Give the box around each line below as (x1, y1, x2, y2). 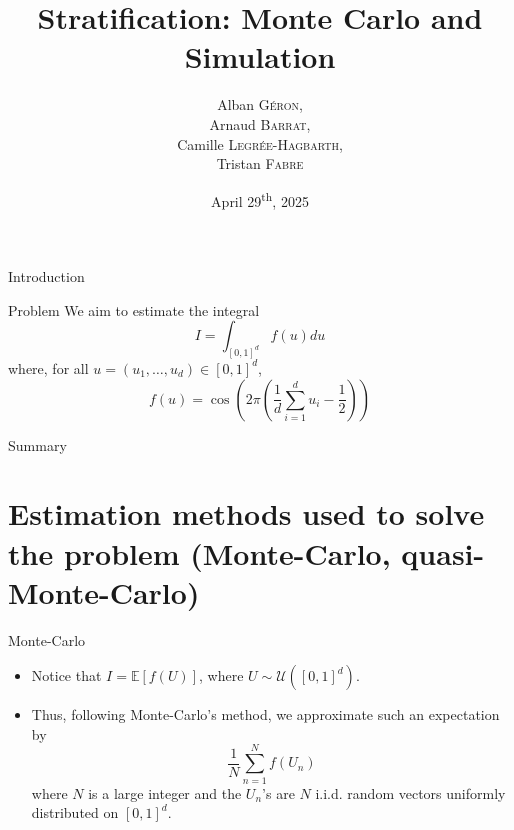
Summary (8, 434, 67, 455)
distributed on (31, 802, 119, 823)
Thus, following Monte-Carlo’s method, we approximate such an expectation (31, 704, 500, 725)
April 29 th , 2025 (211, 187, 309, 211)
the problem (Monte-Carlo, (8, 532, 391, 573)
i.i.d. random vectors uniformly (315, 782, 506, 803)
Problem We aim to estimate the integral (8, 299, 260, 320)
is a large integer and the (88, 782, 242, 803)
